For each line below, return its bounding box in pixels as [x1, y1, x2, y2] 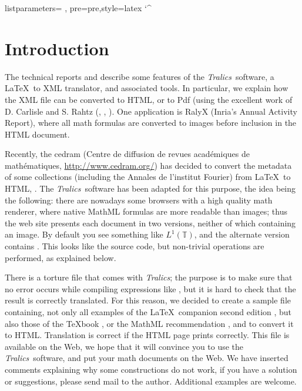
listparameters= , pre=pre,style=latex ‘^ [5, 2, 152, 14]
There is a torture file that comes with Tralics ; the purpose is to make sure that [5, 271, 293, 283]
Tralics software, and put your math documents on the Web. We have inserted [5, 352, 288, 364]
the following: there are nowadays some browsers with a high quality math [5, 193, 273, 206]
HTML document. [5, 128, 70, 140]
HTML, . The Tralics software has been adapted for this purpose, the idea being [5, 182, 296, 195]
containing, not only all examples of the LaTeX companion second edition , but [5, 306, 292, 318]
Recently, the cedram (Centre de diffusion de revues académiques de [5, 148, 250, 160]
